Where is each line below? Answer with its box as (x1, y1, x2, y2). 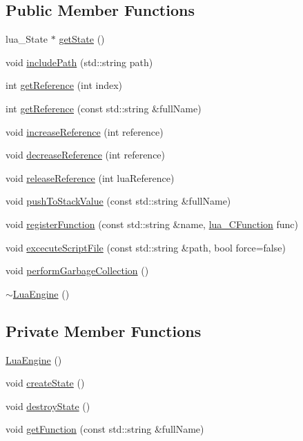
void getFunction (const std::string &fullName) (6, 422, 204, 436)
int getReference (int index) (6, 78, 123, 92)
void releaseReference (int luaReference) (6, 170, 175, 185)
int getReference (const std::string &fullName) (6, 101, 202, 115)
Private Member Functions (6, 320, 202, 341)
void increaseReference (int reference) (6, 124, 164, 139)
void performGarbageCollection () (6, 263, 149, 278)
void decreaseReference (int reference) (6, 147, 166, 162)
